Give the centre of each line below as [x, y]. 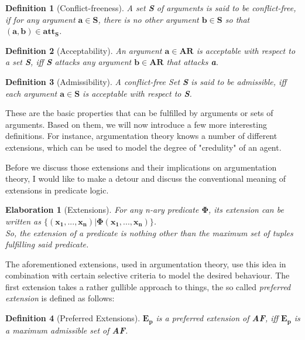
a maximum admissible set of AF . [67, 330]
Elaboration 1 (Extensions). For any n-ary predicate [102, 210]
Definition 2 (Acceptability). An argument [84, 50]
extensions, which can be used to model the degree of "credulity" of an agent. [143, 147]
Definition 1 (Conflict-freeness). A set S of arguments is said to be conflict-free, [151, 8]
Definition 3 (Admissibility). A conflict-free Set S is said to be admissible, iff [146, 81]
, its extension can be [246, 210]
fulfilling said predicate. [47, 244]
